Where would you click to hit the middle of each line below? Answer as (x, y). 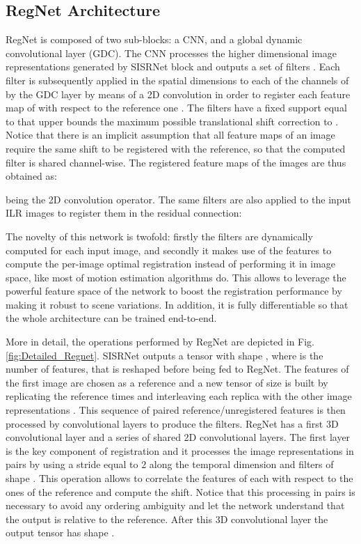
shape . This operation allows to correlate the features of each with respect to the (179, 478)
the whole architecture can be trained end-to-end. (111, 318)
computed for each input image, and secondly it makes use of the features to (169, 250)
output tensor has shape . (60, 533)
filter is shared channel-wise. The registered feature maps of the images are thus (176, 162)
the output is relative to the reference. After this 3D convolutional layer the (167, 519)
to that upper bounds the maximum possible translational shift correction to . (172, 121)
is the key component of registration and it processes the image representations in (180, 450)
